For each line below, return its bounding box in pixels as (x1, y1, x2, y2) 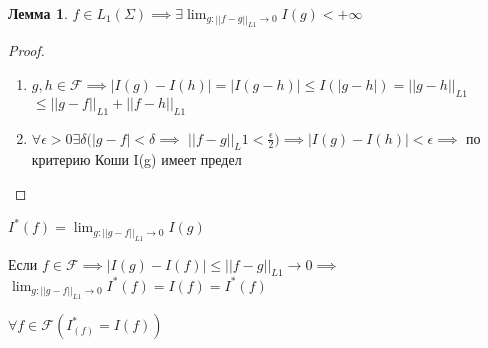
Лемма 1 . (8, 3, 68, 23)
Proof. (8, 40, 45, 61)
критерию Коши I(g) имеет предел (31, 149, 242, 170)
